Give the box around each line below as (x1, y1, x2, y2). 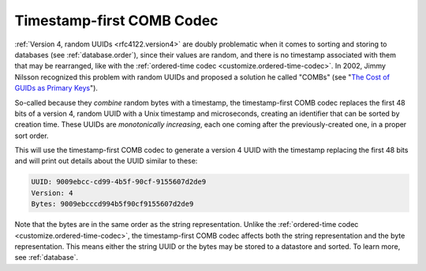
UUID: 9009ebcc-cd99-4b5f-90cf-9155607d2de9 (31, 177, 207, 187)
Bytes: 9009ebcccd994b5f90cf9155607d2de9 (31, 199, 194, 209)
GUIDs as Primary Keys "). (14, 84, 99, 93)
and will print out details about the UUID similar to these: (14, 156, 198, 165)
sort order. (14, 131, 49, 140)
